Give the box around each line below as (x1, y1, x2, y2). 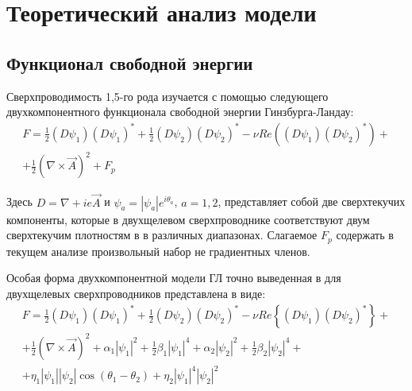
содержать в (336, 226, 394, 243)
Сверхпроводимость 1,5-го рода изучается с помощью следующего (6, 87, 329, 104)
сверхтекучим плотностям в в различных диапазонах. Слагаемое (6, 226, 318, 243)
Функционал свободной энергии (6, 50, 253, 75)
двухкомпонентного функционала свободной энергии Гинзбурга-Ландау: (6, 103, 354, 120)
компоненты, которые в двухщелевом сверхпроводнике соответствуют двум (6, 211, 370, 227)
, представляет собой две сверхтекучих (218, 193, 406, 210)
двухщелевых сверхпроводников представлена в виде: (6, 285, 266, 301)
